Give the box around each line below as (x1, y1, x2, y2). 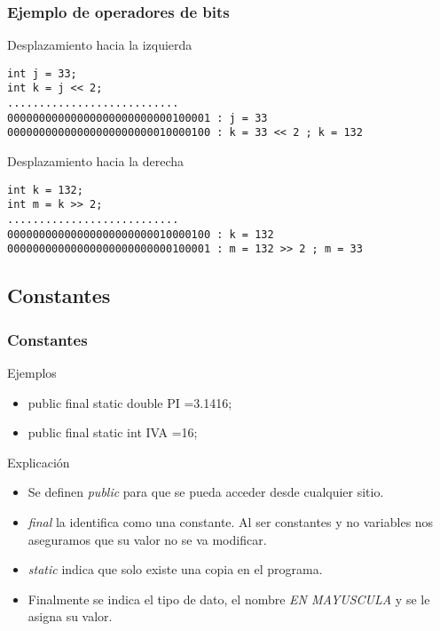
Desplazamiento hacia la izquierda (7, 36, 192, 54)
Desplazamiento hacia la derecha (7, 152, 185, 171)
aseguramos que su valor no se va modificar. (27, 530, 267, 548)
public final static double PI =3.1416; (27, 393, 232, 411)
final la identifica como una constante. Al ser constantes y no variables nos (27, 512, 434, 531)
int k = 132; (7, 183, 83, 196)
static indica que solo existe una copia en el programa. (27, 560, 323, 579)
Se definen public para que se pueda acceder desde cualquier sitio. (27, 483, 384, 501)
